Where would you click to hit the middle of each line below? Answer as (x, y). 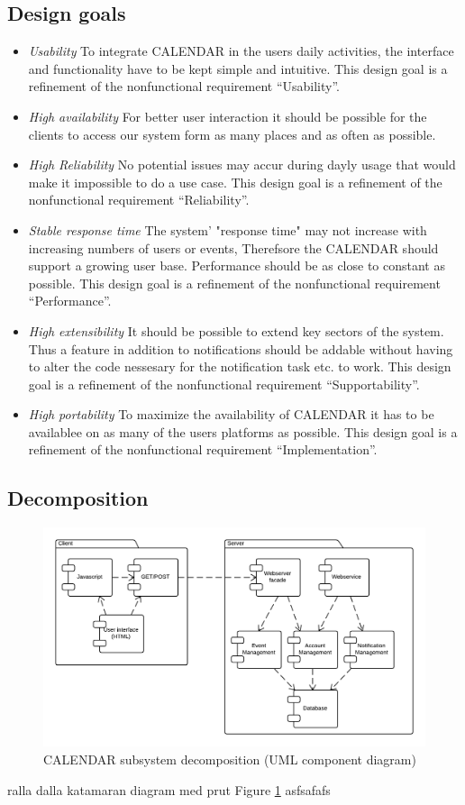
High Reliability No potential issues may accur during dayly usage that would (242, 165)
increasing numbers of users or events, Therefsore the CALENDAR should (233, 247)
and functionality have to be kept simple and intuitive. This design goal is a (238, 68)
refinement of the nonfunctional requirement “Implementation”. (203, 449)
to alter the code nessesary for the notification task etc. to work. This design (240, 366)
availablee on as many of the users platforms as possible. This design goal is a (243, 431)
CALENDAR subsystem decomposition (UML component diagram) (230, 759)
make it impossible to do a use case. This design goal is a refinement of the (235, 182)
